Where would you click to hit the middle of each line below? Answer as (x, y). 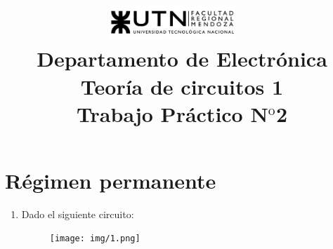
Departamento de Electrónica (182, 59)
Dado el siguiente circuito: (78, 214)
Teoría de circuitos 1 (182, 86)
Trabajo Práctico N (172, 113)
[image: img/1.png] (95, 239)
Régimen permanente (111, 180)
